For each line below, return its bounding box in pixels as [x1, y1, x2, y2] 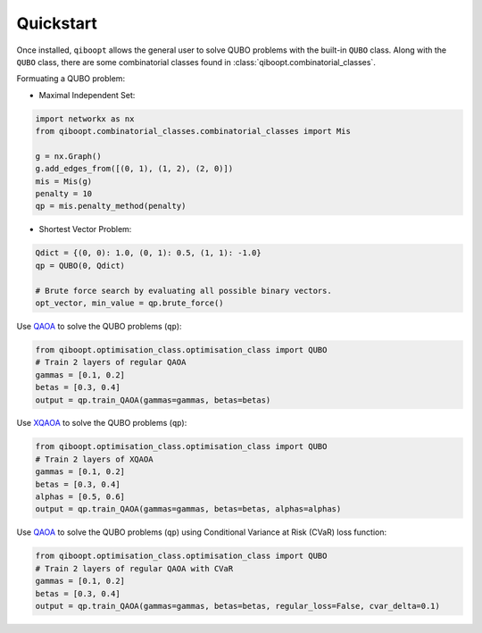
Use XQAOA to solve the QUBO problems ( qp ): [16, 418, 187, 429]
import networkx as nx [35, 113, 135, 124]
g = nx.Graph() [35, 151, 102, 161]
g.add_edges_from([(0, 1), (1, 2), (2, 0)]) [35, 163, 234, 174]
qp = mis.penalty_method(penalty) [35, 201, 187, 212]
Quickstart [16, 13, 98, 33]
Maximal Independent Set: [38, 89, 136, 100]
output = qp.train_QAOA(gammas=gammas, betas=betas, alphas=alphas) [35, 504, 342, 514]
